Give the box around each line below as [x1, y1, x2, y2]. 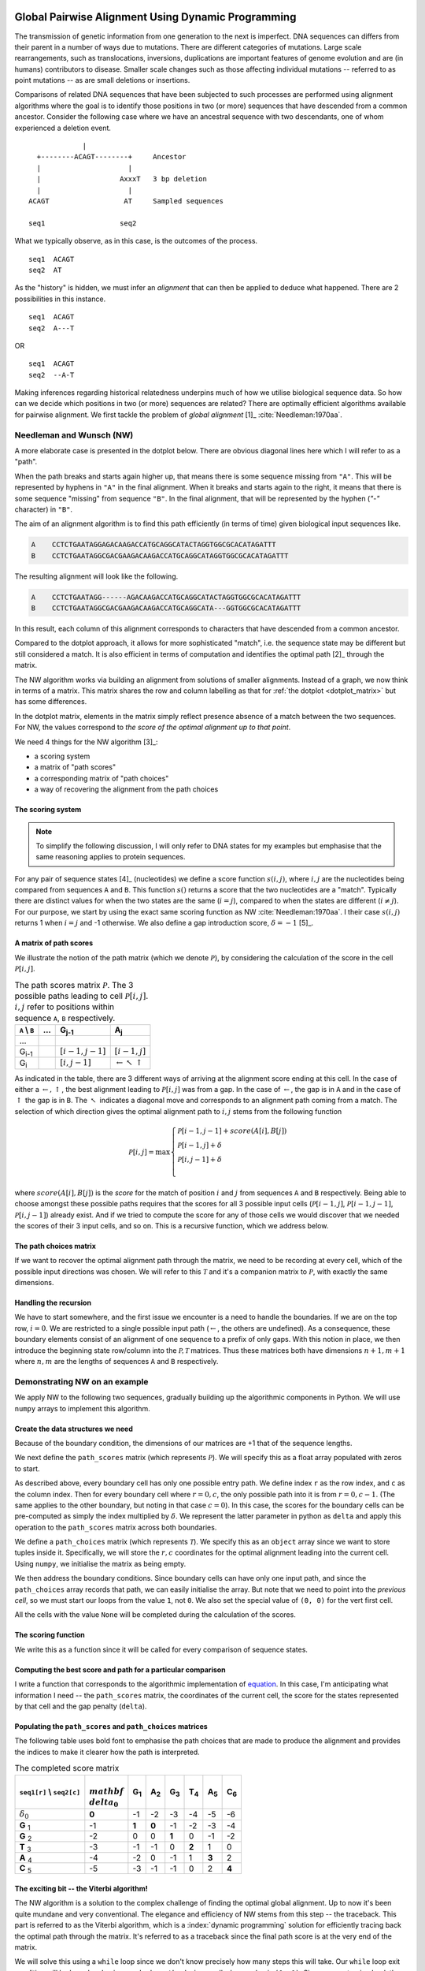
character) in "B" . [14, 505, 73, 514]
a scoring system [34, 751, 91, 761]
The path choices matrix [14, 1241, 96, 1250]
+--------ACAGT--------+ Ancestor [36, 152, 187, 162]
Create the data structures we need [14, 1424, 133, 1433]
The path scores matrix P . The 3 [14, 979, 134, 990]
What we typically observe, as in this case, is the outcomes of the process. [14, 237, 258, 246]
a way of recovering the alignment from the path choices [34, 784, 219, 794]
